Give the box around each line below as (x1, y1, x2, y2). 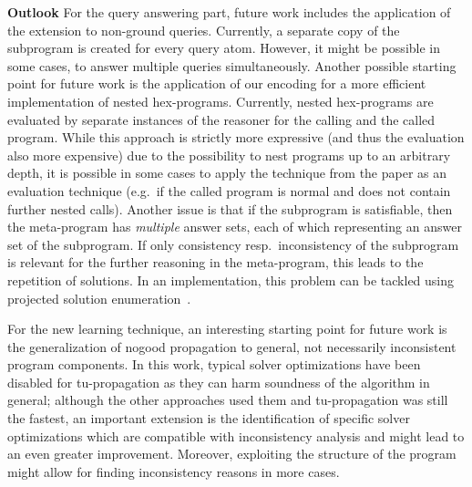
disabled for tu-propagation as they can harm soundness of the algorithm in (7, 372, 430, 391)
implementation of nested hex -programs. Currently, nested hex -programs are (7, 91, 434, 110)
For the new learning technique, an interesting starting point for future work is (7, 319, 447, 338)
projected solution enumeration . (7, 288, 191, 307)
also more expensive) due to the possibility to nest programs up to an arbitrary (7, 145, 451, 164)
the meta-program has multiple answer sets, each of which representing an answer (7, 217, 462, 236)
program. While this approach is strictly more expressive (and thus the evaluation (7, 128, 465, 147)
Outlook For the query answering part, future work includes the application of (7, 3, 451, 21)
